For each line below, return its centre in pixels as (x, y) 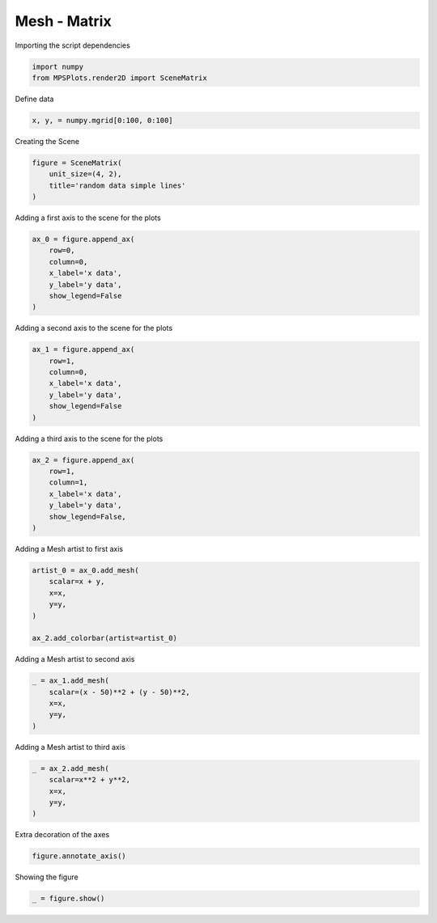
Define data (34, 99)
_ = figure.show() (68, 899)
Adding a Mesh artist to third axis (70, 747)
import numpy (58, 66)
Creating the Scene (47, 141)
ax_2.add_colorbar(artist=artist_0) (105, 638)
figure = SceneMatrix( (77, 163)
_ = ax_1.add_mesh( (70, 681)
